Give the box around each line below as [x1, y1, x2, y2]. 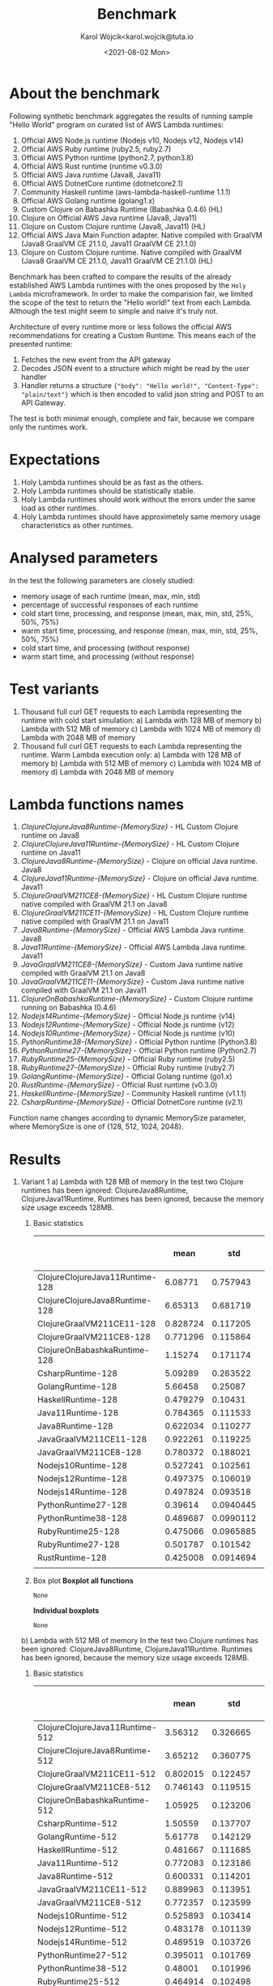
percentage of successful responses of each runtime [20, 600, 198, 609]
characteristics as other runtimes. [20, 520, 134, 530]
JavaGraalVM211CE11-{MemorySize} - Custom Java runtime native [20, 977, 245, 987]
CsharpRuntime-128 [36, 1368, 118, 1379]
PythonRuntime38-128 [36, 1513, 128, 1524]
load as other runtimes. [20, 503, 99, 513]
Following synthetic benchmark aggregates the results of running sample [9, 111, 254, 121]
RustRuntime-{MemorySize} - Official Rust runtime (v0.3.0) [20, 1080, 218, 1090]
